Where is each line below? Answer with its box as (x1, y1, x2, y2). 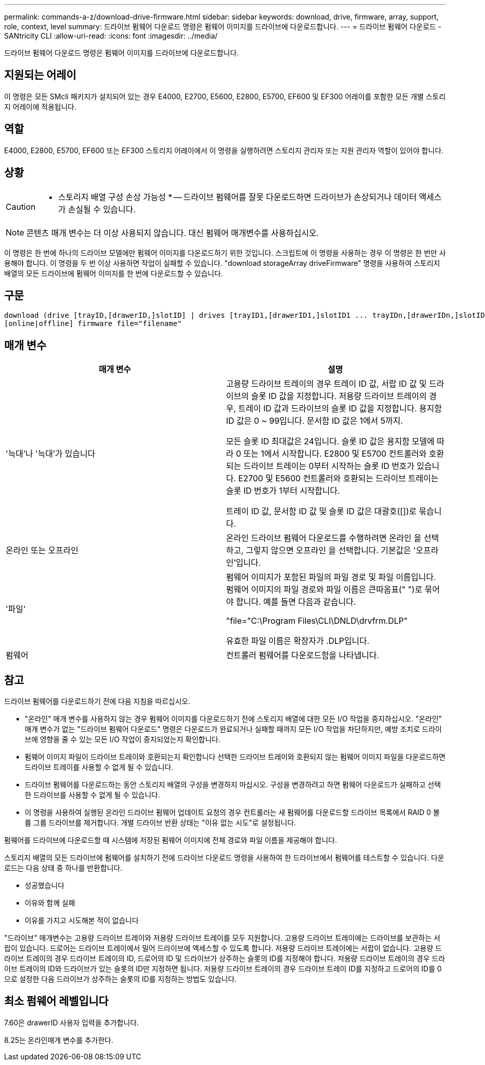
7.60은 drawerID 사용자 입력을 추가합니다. (4, 1018, 139, 1027)
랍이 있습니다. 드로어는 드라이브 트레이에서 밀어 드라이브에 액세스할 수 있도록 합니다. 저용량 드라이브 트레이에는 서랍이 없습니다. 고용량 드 (4, 944, 442, 953)
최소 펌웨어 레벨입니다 (4, 995, 109, 1008)
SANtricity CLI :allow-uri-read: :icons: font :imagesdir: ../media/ (4, 31, 218, 40)
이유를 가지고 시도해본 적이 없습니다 (25, 916, 139, 925)
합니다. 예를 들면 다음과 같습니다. (236, 597, 356, 607)
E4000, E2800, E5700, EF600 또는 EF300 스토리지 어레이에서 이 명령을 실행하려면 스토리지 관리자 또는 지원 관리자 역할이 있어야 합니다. (4, 146, 444, 155)
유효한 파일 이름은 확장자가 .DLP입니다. (226, 636, 369, 646)
